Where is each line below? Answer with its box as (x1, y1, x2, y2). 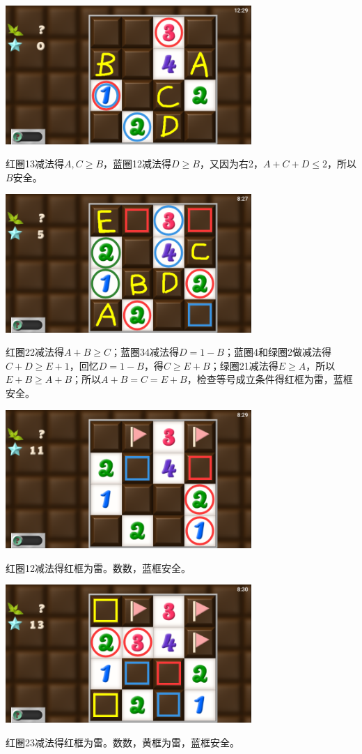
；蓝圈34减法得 (110, 345, 179, 359)
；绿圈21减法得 (210, 358, 278, 372)
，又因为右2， (199, 156, 263, 171)
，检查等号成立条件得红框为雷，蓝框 (187, 372, 353, 386)
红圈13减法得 (6, 156, 64, 171)
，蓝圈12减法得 (103, 156, 172, 171)
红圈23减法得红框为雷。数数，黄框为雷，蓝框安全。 (6, 734, 239, 749)
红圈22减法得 (6, 345, 64, 359)
